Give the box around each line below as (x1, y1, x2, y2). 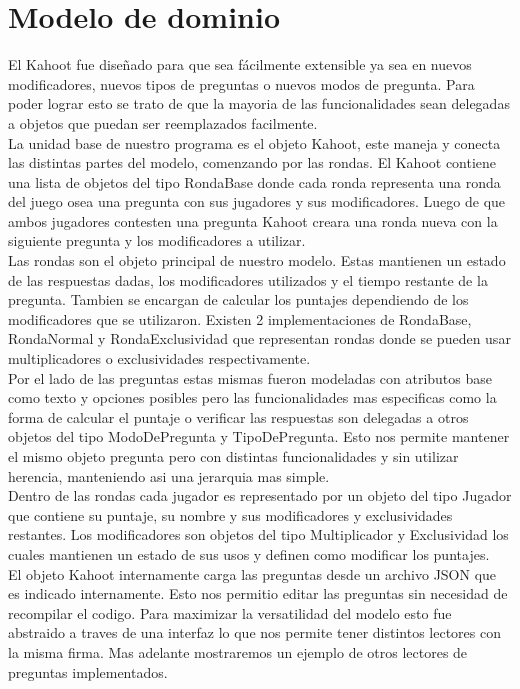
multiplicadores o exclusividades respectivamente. (8, 348, 311, 369)
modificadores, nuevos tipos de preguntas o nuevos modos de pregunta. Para (8, 73, 475, 94)
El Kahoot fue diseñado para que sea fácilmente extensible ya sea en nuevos (8, 54, 472, 75)
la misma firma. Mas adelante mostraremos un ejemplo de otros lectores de (8, 641, 468, 662)
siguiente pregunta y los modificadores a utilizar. (8, 230, 306, 251)
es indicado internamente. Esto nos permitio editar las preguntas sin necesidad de (8, 583, 508, 604)
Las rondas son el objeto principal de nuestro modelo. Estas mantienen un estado (8, 250, 506, 271)
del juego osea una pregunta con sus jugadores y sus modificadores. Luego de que (8, 191, 506, 212)
